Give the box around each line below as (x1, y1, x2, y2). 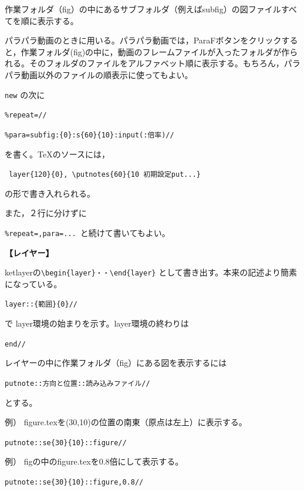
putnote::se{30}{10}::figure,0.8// (5, 478, 144, 487)
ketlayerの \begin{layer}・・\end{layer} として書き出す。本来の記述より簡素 (5, 266, 298, 278)
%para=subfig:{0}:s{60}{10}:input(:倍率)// (5, 130, 174, 139)
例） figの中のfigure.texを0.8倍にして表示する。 (5, 455, 184, 468)
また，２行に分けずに (5, 207, 87, 219)
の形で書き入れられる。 (5, 187, 95, 199)
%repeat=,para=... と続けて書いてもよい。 (5, 226, 170, 238)
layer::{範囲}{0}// (5, 300, 78, 309)
